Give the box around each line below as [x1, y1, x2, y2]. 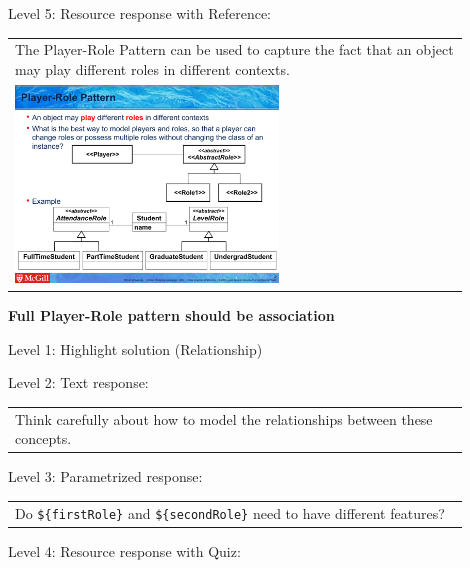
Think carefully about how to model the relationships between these [15, 408, 433, 429]
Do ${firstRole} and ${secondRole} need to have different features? [15, 502, 445, 523]
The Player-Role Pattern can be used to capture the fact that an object [15, 39, 454, 60]
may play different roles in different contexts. [15, 58, 290, 79]
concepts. [15, 428, 72, 449]
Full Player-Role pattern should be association [8, 305, 335, 326]
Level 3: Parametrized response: [8, 466, 203, 487]
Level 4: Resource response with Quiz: [8, 540, 241, 561]
